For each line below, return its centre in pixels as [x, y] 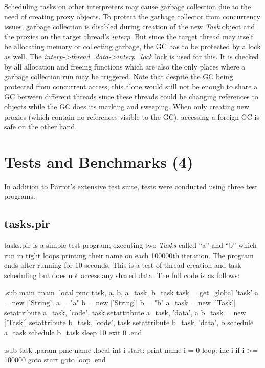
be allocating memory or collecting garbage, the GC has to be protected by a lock [132, 46]
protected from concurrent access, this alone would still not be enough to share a [131, 86]
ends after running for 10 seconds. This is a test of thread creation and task [123, 265]
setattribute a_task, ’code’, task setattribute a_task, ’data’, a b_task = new [125, 312]
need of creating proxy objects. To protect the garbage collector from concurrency [132, 16]
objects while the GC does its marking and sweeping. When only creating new [127, 106]
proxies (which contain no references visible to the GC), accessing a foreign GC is [132, 116]
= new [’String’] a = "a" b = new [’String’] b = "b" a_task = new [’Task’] [120, 302]
